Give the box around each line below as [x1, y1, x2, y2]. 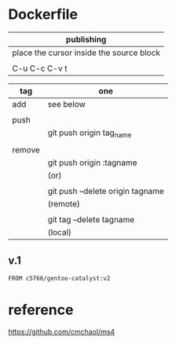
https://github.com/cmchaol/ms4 [8, 327, 115, 336]
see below [47, 98, 86, 109]
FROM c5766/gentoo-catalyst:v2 [8, 274, 111, 282]
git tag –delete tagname [47, 214, 135, 225]
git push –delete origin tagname [47, 186, 165, 197]
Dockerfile [8, 5, 79, 24]
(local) [47, 227, 72, 238]
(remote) [47, 199, 80, 210]
